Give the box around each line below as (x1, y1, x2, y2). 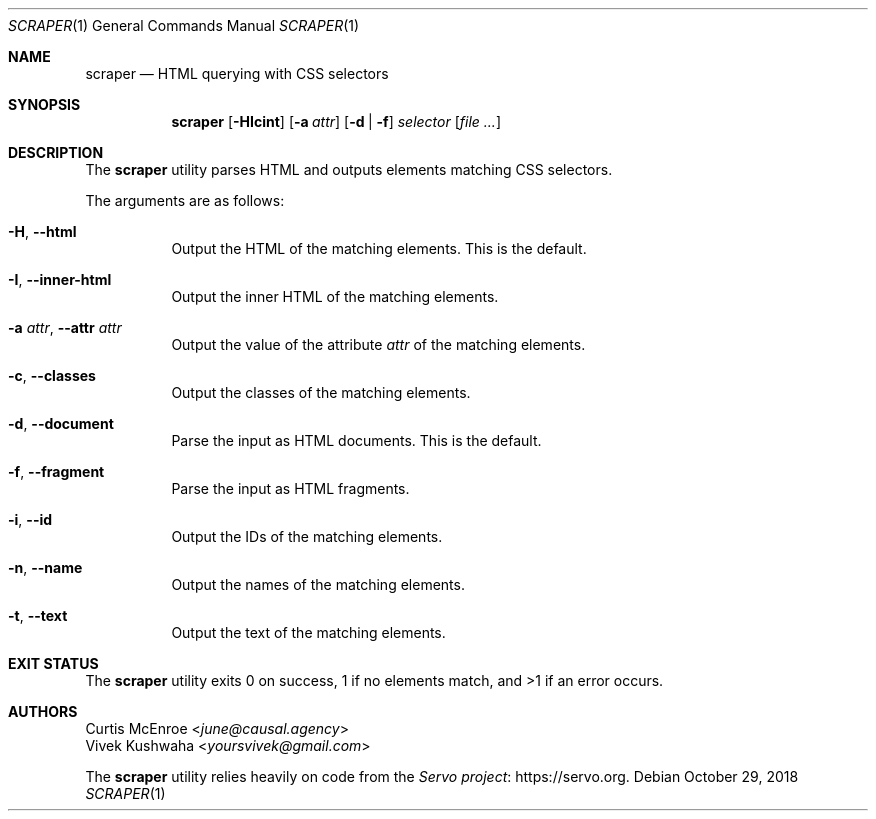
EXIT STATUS (8, 655, 99, 672)
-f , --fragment (8, 463, 105, 480)
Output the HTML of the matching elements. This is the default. (171, 240, 587, 257)
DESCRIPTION (8, 144, 104, 161)
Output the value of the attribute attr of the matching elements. (171, 336, 586, 353)
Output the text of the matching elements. (171, 624, 446, 641)
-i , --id (8, 511, 53, 528)
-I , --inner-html (8, 271, 112, 288)
